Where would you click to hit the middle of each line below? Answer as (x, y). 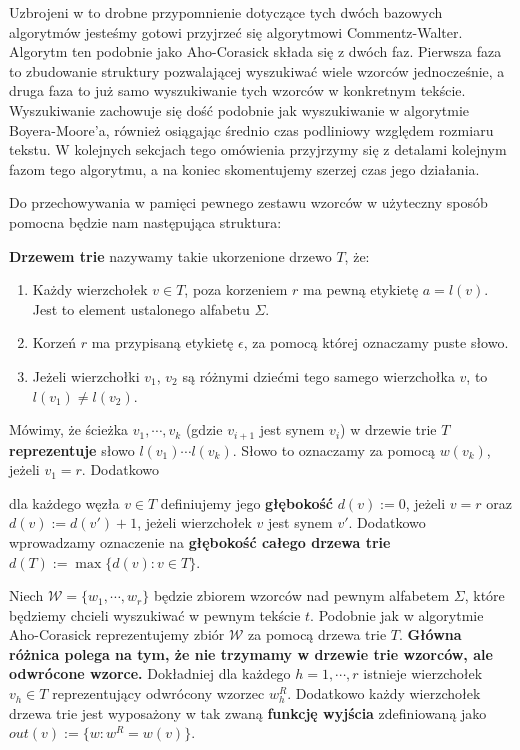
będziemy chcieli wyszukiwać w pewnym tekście (155, 614)
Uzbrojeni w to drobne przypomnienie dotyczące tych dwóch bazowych (226, 12)
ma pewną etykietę (361, 289)
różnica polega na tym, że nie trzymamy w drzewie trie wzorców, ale (251, 653)
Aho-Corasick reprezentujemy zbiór (117, 634)
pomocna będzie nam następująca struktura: (145, 221)
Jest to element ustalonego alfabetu (141, 308)
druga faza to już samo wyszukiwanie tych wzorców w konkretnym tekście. (237, 90)
